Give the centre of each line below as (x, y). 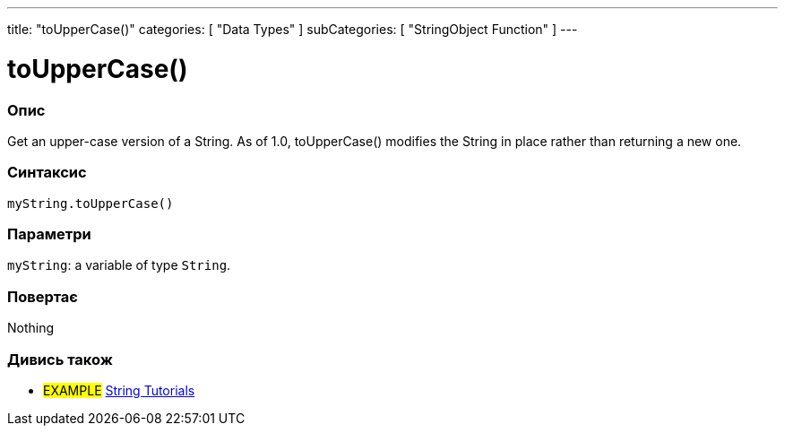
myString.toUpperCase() (91, 203)
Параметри (49, 234)
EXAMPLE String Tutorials (119, 390)
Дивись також (60, 359)
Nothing (31, 328)
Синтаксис (47, 173)
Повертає (43, 296)
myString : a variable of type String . (119, 265)
